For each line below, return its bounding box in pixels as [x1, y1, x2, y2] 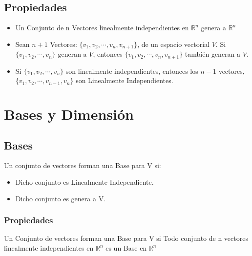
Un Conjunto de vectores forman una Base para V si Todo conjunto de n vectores [4, 233, 248, 243]
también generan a [185, 49, 241, 59]
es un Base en [105, 243, 147, 253]
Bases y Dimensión [4, 104, 134, 124]
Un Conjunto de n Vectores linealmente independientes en [15, 22, 189, 33]
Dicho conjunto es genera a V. [15, 193, 106, 203]
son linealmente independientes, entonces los [65, 65, 198, 76]
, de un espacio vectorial [137, 39, 210, 49]
